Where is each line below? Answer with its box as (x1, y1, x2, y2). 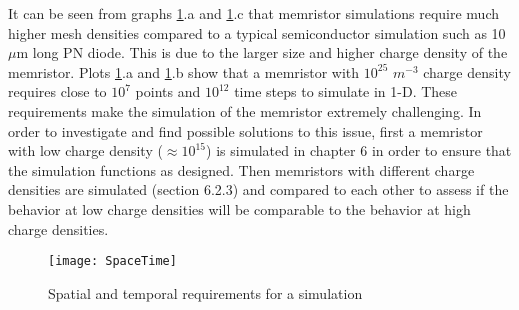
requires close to (8, 81, 107, 102)
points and (135, 81, 201, 102)
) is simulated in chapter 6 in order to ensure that (206, 140, 512, 161)
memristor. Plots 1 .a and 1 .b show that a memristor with (8, 61, 360, 82)
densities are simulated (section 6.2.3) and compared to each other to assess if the (8, 179, 509, 200)
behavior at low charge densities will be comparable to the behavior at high (8, 198, 471, 219)
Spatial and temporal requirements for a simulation (48, 282, 363, 303)
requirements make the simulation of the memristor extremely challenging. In (8, 100, 482, 121)
